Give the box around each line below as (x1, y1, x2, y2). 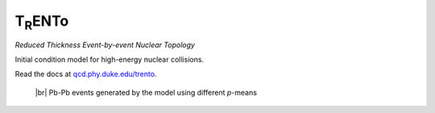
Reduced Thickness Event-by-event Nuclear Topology (14, 40, 195, 50)
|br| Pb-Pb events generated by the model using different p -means (35, 87, 258, 97)
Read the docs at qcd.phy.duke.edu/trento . (14, 69, 157, 79)
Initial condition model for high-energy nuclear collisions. (14, 54, 205, 64)
